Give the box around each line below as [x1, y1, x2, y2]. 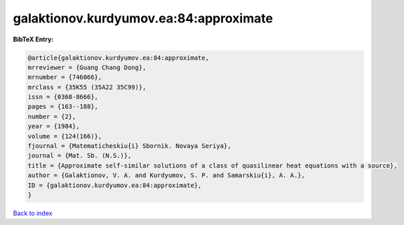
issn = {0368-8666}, [27, 93, 98, 101]
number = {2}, [27, 112, 76, 121]
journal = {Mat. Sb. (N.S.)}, [27, 151, 132, 160]
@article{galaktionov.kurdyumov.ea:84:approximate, [27, 53, 210, 62]
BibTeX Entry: [13, 35, 54, 43]
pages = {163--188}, [27, 102, 98, 111]
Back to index [13, 209, 53, 217]
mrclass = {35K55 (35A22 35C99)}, [27, 83, 147, 91]
